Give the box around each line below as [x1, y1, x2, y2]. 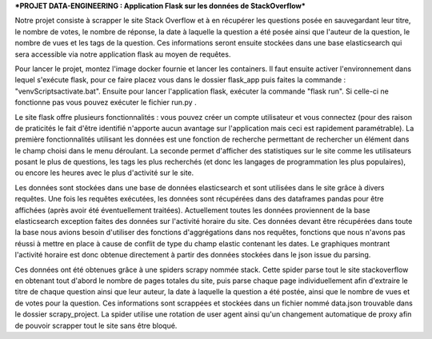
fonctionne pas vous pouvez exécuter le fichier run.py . [14, 98, 197, 107]
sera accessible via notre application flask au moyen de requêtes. [14, 49, 231, 59]
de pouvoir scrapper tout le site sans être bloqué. [14, 321, 178, 330]
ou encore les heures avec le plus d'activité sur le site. [14, 168, 194, 177]
